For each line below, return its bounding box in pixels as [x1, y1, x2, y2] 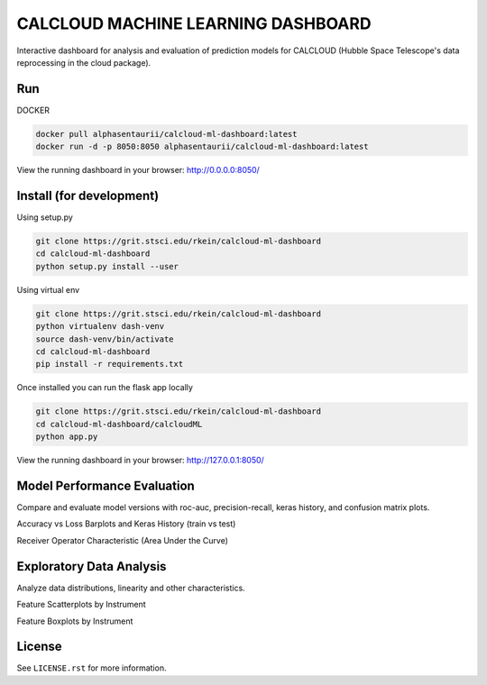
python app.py [35, 432, 98, 442]
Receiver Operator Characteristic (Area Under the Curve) [16, 534, 229, 545]
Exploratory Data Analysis [16, 559, 167, 574]
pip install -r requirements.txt [35, 359, 184, 370]
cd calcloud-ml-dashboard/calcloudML [35, 419, 203, 429]
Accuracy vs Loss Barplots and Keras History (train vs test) [16, 518, 236, 529]
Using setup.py [16, 212, 74, 223]
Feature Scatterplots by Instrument [16, 599, 146, 610]
